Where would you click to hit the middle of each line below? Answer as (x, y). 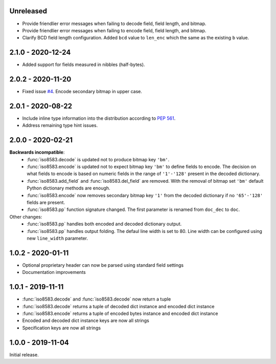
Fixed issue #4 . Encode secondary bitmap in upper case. (82, 92)
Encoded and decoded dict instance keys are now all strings (86, 320)
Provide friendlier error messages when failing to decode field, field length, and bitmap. (114, 24)
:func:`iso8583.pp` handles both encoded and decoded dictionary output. (104, 224)
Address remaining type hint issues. (60, 125)
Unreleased (28, 11)
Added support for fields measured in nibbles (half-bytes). (84, 65)
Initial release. (24, 355)
